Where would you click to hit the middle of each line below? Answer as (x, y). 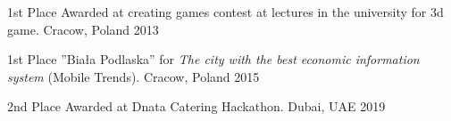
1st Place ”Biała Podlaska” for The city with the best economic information (213, 59)
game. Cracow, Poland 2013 (83, 29)
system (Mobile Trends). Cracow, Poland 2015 (134, 76)
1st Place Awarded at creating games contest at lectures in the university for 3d (225, 12)
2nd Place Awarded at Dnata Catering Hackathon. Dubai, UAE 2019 (196, 106)
